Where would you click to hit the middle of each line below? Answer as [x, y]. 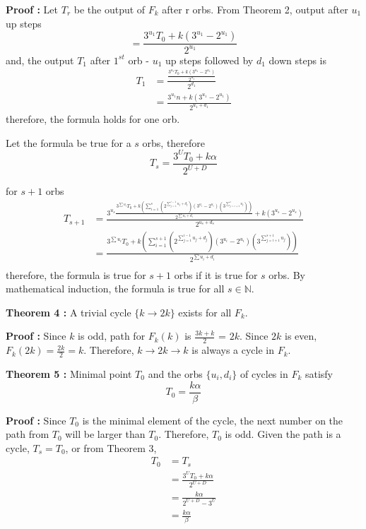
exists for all [205, 312]
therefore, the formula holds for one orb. [93, 119]
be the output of [110, 9]
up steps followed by [209, 60]
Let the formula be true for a [69, 142]
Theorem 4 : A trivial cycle [69, 312]
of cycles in [264, 374]
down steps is [298, 60]
